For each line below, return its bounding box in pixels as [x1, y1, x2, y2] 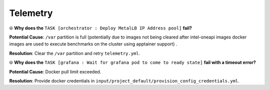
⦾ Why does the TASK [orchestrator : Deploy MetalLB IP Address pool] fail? [9, 25, 192, 31]
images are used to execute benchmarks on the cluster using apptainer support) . [9, 41, 177, 47]
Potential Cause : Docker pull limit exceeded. [9, 68, 101, 74]
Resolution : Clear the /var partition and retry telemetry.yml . [9, 50, 140, 56]
